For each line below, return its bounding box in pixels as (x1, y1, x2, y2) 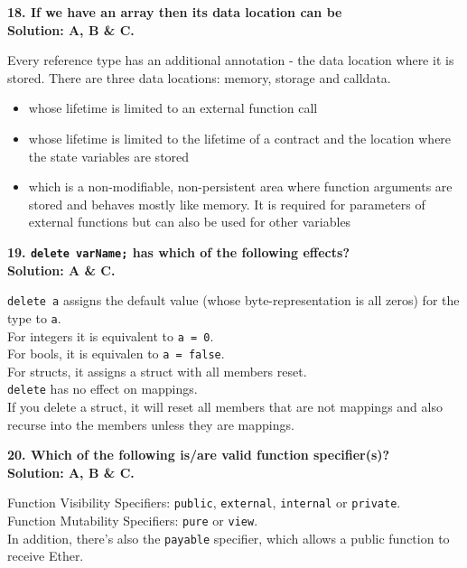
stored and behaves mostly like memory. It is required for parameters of (28, 194, 425, 213)
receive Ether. (7, 546, 84, 565)
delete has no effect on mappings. (7, 379, 198, 398)
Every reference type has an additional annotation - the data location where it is (7, 51, 454, 70)
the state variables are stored (28, 146, 190, 165)
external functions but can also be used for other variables (28, 212, 351, 231)
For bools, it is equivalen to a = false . (7, 344, 225, 363)
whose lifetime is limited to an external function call (28, 98, 318, 117)
